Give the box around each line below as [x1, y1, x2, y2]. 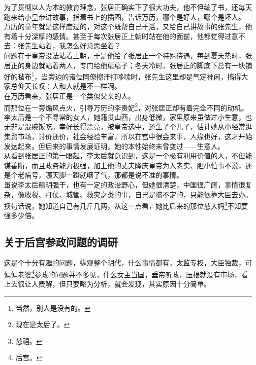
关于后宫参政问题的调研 [4, 234, 118, 250]
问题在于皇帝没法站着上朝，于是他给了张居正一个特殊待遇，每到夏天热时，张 [4, 50, 252, 60]
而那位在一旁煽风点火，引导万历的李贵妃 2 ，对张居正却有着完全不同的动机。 [4, 101, 248, 112]
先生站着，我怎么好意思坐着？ [24, 40, 121, 51]
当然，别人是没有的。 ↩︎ [15, 302, 91, 313]
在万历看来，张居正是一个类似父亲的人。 [4, 91, 135, 101]
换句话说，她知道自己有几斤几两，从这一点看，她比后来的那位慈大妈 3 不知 [4, 199, 241, 211]
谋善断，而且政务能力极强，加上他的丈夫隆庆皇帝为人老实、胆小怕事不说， [4, 160, 245, 170]
